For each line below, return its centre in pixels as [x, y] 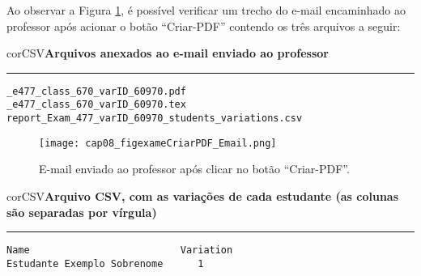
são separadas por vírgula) [82, 212]
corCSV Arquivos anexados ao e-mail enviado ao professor [168, 53]
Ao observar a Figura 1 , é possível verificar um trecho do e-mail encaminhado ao [206, 10]
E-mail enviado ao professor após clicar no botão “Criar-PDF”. [194, 169]
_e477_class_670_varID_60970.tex [96, 105]
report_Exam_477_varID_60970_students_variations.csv [155, 119]
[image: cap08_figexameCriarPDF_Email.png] [158, 143]
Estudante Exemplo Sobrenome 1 [105, 263]
